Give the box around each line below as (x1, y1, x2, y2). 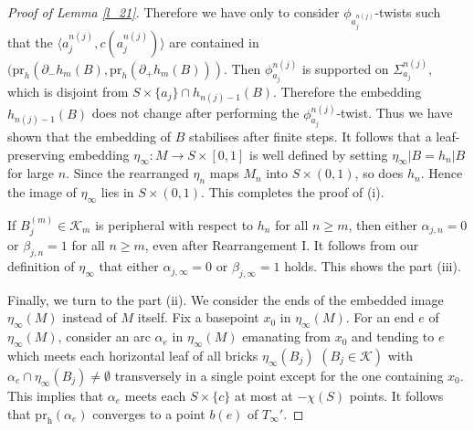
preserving (7, 144, 65, 163)
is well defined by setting (249, 144, 388, 163)
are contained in (169, 32, 259, 51)
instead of (62, 308, 117, 327)
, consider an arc (58, 327, 151, 346)
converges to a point (92, 404, 205, 423)
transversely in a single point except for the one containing (114, 366, 444, 385)
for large (7, 163, 55, 183)
